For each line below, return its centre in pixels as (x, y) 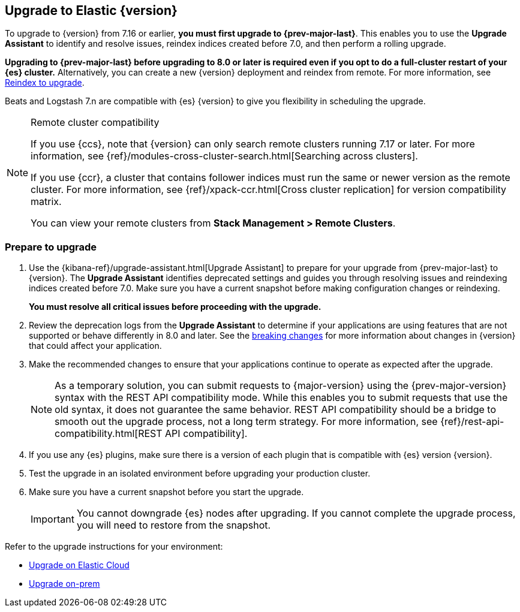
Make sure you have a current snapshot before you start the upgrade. (166, 492)
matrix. (46, 202)
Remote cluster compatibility (95, 123)
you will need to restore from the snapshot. (174, 525)
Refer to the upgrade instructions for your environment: (114, 547)
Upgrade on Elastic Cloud (79, 565)
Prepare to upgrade (51, 247)
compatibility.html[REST (109, 434)
